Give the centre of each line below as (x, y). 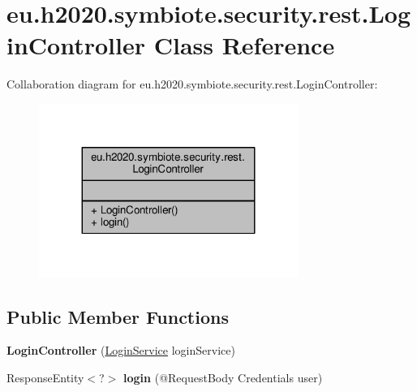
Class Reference (244, 45)
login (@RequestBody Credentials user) (223, 377)
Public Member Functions (118, 316)
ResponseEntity (45, 377)
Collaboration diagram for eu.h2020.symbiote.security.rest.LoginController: (192, 84)
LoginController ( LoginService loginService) (121, 350)
